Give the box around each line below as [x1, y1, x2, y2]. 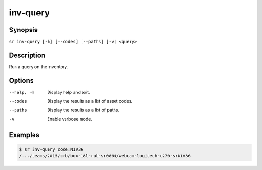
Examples [9, 131, 40, 139]
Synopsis [9, 26, 38, 34]
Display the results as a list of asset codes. [47, 98, 133, 104]
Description [9, 51, 46, 59]
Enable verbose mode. [47, 116, 92, 122]
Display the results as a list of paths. [47, 107, 120, 113]
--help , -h [9, 90, 35, 95]
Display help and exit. [47, 89, 90, 95]
